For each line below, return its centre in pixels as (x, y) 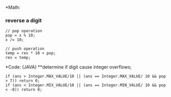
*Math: (13, 7)
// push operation (25, 49)
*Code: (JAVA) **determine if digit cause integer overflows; (69, 67)
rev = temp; (18, 58)
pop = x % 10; (20, 36)
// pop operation (24, 31)
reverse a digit (24, 20)
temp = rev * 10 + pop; (31, 53)
